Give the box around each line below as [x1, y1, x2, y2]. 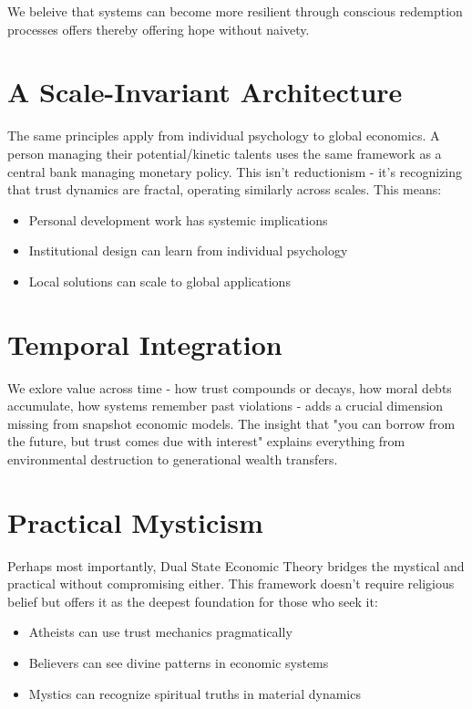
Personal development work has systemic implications [28, 210, 328, 229]
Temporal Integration [7, 325, 282, 362]
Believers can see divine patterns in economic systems [28, 653, 329, 673]
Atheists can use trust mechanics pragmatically [28, 622, 292, 641]
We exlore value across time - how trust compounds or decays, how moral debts [7, 378, 452, 397]
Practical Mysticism [7, 503, 263, 540]
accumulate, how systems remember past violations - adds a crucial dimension [7, 396, 444, 415]
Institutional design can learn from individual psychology [28, 241, 348, 260]
